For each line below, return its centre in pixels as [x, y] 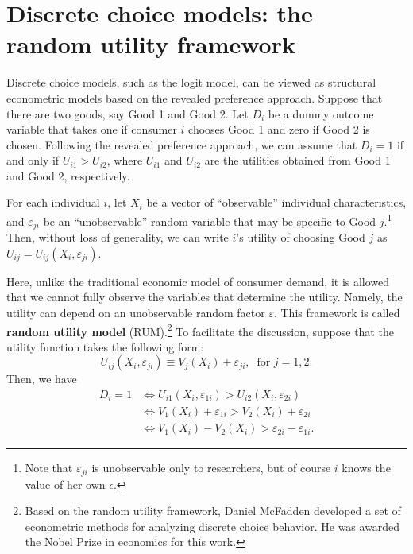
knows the [366, 468]
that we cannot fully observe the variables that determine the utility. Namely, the [205, 297]
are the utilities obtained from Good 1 [297, 160]
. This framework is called [337, 312]
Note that [49, 468]
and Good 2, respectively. [68, 175]
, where [125, 160]
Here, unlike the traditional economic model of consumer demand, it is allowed [198, 281]
